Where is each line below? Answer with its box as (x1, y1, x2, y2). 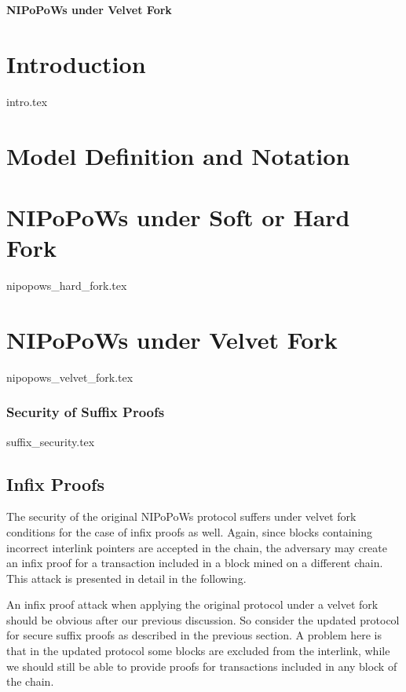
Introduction (6, 47, 146, 79)
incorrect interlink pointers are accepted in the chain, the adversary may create (6, 539, 388, 555)
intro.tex (6, 93, 48, 109)
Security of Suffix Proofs (6, 402, 165, 422)
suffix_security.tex (6, 433, 95, 449)
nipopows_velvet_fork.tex (6, 368, 134, 385)
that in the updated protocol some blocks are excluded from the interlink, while (6, 643, 390, 659)
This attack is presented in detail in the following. (6, 569, 247, 586)
